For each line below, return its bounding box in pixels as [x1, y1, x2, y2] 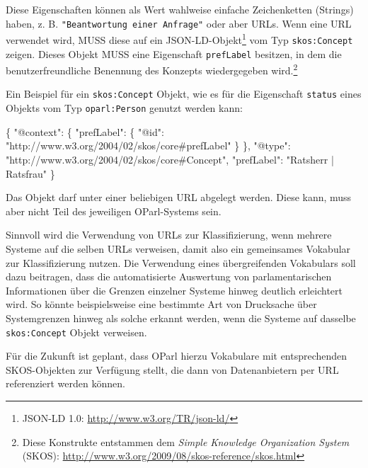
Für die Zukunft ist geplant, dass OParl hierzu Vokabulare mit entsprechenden [6, 348, 347, 363]
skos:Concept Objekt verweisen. [6, 324, 147, 339]
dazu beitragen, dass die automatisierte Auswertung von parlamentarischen [6, 269, 332, 284]
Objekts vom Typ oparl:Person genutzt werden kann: [6, 101, 243, 115]
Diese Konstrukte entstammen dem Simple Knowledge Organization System [22, 434, 350, 449]
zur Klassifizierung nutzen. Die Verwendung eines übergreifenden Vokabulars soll [6, 255, 356, 270]
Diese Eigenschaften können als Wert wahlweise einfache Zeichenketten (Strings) [6, 2, 354, 16]
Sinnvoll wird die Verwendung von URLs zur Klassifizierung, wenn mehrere [6, 227, 332, 242]
